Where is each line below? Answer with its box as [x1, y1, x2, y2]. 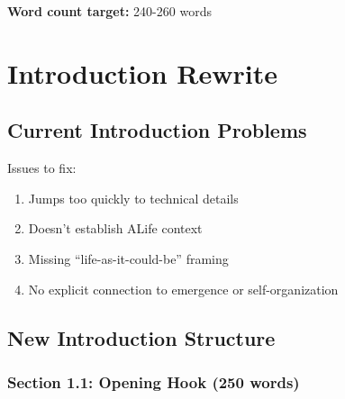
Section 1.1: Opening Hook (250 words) [7, 370, 300, 393]
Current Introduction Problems [7, 116, 307, 144]
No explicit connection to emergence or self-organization [28, 279, 339, 298]
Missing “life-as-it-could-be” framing [28, 249, 229, 268]
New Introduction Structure [7, 323, 276, 351]
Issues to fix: [7, 159, 77, 177]
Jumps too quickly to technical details [28, 188, 239, 207]
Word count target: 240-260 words [7, 2, 212, 20]
